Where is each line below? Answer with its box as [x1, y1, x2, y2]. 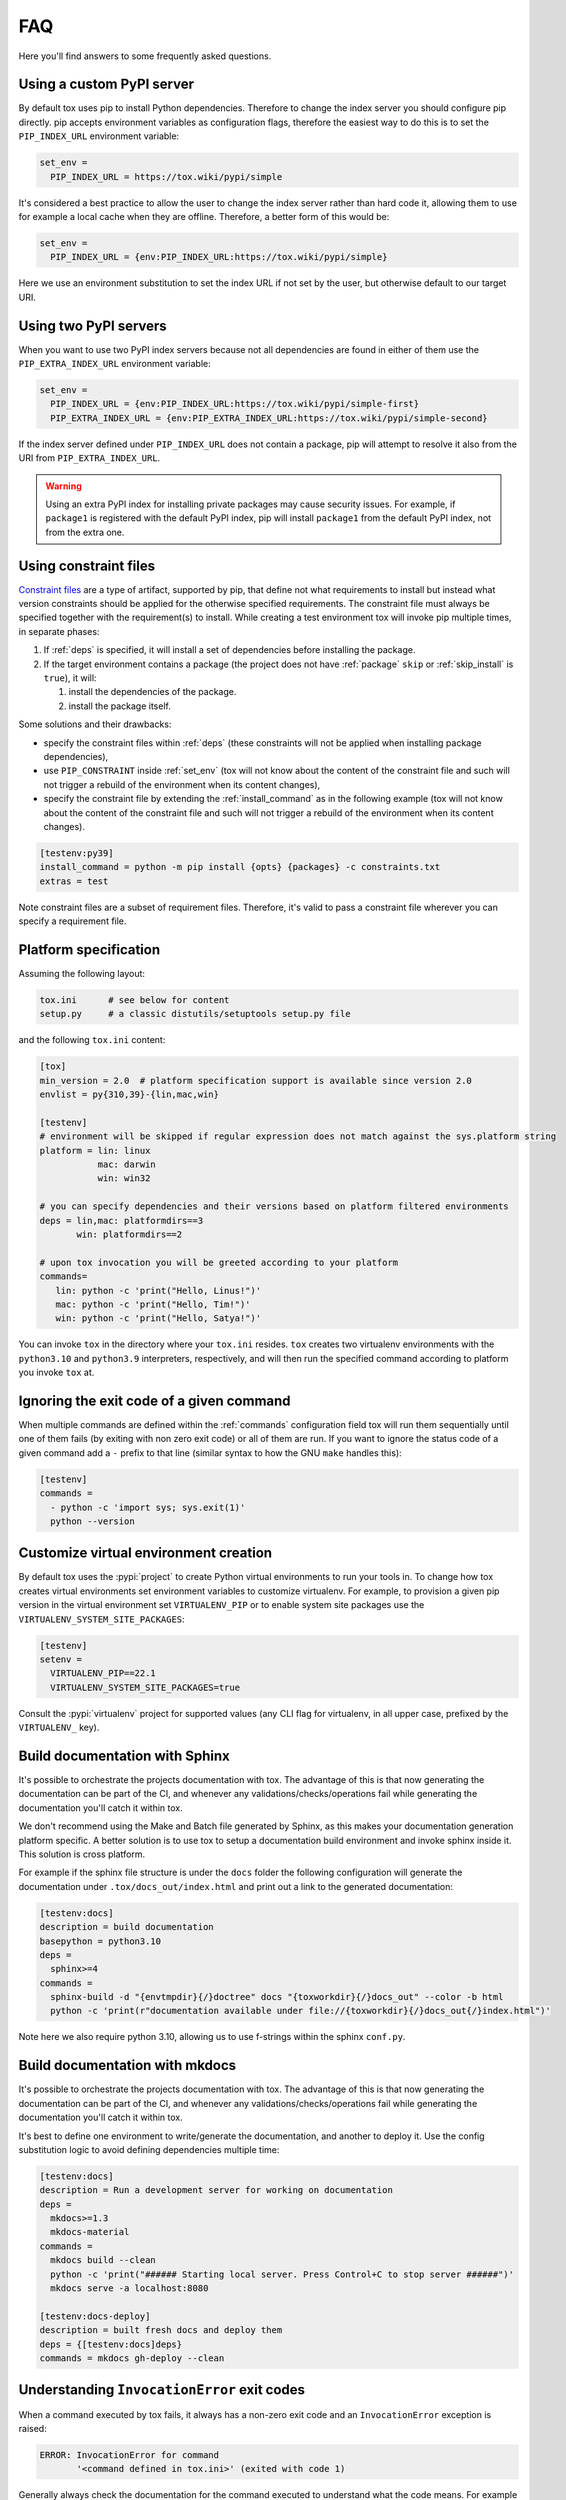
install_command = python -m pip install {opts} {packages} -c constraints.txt [39, 861, 441, 873]
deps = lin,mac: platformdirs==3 [39, 1215, 204, 1226]
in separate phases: [18, 625, 100, 637]
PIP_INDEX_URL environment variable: [18, 130, 180, 142]
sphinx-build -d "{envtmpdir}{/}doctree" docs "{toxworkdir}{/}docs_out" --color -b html [50, 1991, 504, 2003]
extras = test [39, 875, 109, 887]
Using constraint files [18, 557, 155, 574]
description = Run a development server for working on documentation [39, 2185, 394, 2196]
